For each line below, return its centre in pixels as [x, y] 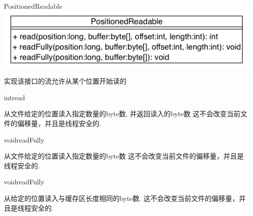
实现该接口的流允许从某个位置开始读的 [65, 81]
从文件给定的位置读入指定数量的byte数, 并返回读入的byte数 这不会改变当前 [122, 114]
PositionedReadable [33, 6]
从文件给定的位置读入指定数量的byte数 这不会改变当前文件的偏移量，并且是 [124, 156]
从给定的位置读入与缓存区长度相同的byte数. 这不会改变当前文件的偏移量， [121, 198]
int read [15, 97]
